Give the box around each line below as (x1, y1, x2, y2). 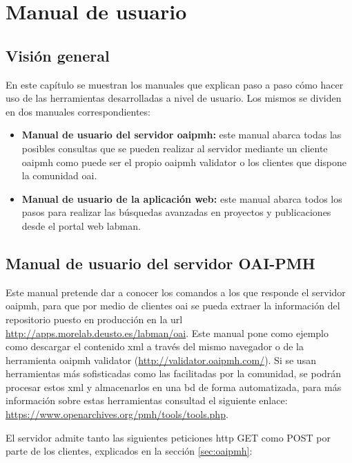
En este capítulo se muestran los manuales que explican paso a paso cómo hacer (6, 77, 344, 91)
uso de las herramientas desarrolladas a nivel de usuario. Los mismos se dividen (6, 91, 342, 105)
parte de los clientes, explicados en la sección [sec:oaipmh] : (6, 444, 253, 458)
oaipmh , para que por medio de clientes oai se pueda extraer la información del (6, 298, 340, 313)
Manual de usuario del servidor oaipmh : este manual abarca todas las (21, 127, 342, 142)
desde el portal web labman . (21, 218, 141, 233)
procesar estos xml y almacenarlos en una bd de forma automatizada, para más (6, 379, 342, 394)
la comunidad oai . (21, 168, 97, 183)
